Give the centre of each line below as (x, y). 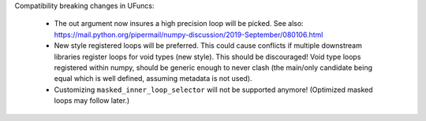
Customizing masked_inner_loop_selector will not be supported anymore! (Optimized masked (214, 90)
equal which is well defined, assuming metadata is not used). (153, 79)
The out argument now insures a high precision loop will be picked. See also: (179, 24)
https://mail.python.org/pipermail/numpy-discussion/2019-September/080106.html (189, 35)
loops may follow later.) (92, 101)
